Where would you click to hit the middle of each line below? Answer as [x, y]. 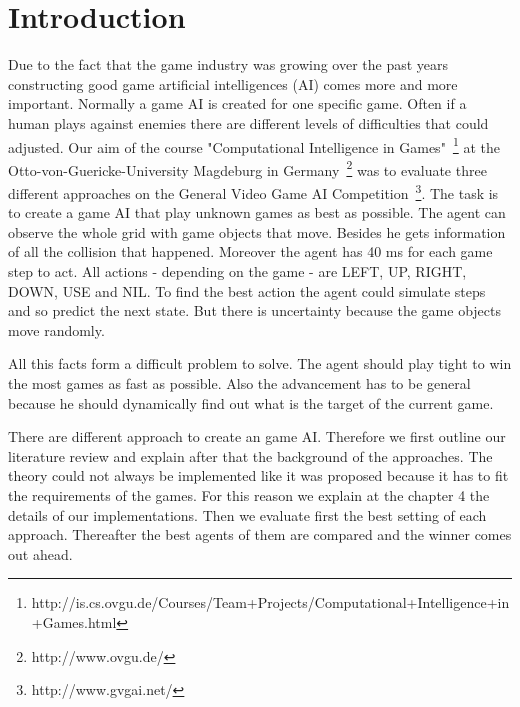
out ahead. [40, 553]
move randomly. [56, 329]
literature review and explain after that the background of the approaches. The [250, 455]
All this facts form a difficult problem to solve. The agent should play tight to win [260, 363]
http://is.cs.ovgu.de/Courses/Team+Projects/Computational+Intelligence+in [270, 602]
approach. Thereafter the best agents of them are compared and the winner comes [260, 534]
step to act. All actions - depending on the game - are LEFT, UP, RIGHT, [237, 271]
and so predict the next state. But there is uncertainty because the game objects [254, 310]
